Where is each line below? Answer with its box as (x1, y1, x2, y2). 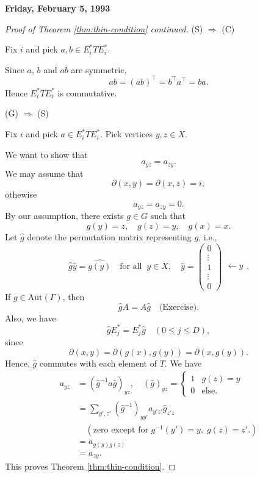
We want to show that (5, 148, 88, 160)
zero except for (93, 426, 148, 435)
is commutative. (57, 86, 117, 99)
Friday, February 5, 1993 (5, 2, 110, 14)
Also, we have (5, 311, 56, 324)
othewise (5, 188, 37, 201)
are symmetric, (71, 63, 127, 76)
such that (150, 209, 186, 222)
